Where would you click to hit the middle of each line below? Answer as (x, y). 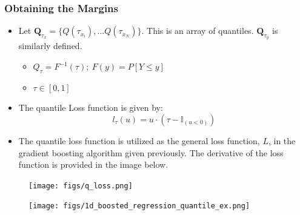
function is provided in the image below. (93, 164)
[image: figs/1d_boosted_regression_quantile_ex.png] (139, 206)
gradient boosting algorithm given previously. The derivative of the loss (151, 152)
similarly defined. (50, 46)
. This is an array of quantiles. (198, 31)
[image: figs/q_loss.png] (81, 186)
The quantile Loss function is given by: (91, 107)
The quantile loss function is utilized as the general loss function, (139, 141)
